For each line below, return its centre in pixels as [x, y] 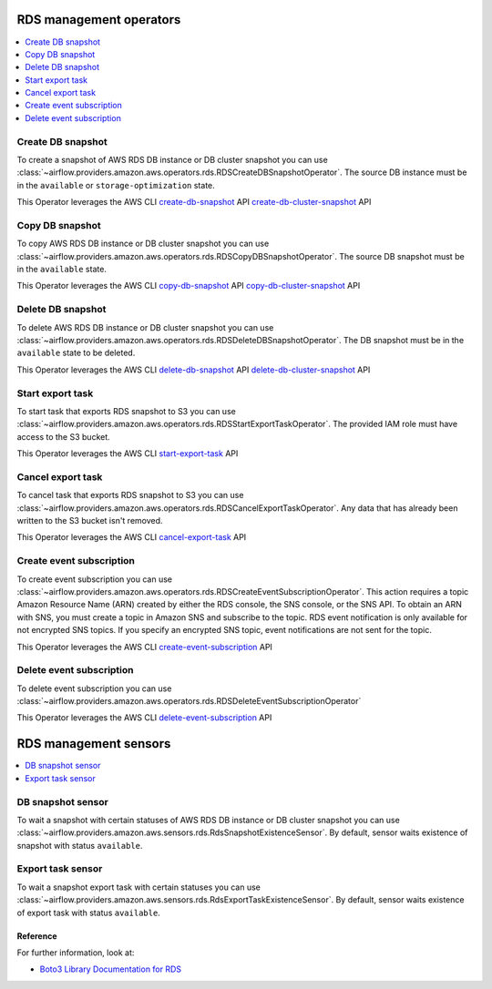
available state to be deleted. [76, 353]
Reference [37, 936]
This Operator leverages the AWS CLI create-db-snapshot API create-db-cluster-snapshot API [194, 202]
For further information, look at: [76, 953]
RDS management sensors [94, 744]
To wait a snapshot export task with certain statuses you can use [139, 887]
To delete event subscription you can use [94, 688]
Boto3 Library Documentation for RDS [111, 969]
